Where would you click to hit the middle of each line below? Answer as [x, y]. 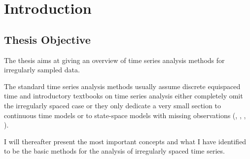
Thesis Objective [47, 39]
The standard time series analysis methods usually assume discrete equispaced [122, 86]
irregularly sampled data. [42, 70]
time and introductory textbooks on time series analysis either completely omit [124, 96]
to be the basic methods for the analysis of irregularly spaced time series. [114, 151]
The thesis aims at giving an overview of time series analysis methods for [114, 60]
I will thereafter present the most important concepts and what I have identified [125, 141]
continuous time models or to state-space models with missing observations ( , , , [125, 115]
